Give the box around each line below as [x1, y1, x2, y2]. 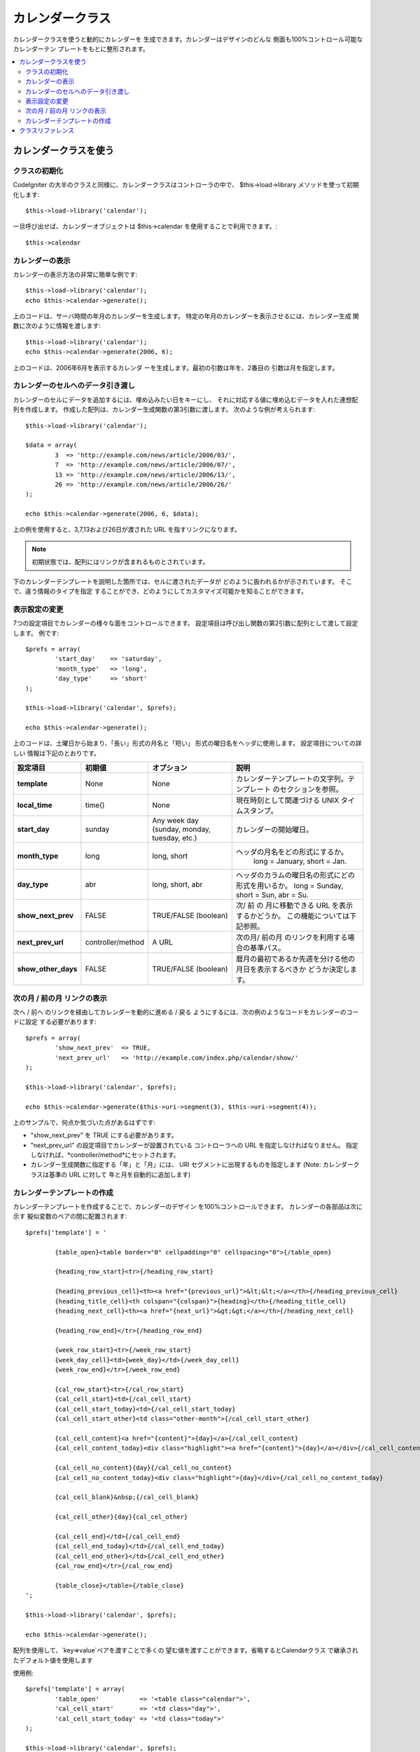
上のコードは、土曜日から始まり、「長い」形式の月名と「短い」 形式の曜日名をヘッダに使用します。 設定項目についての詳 [13, 739, 362, 748]
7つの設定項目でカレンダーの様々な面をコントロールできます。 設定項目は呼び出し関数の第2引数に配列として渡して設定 [13, 619, 358, 627]
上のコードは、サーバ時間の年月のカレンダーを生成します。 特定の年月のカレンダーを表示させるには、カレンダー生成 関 [13, 312, 360, 320]
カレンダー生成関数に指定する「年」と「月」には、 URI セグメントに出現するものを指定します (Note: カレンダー [30, 1161, 353, 1169]
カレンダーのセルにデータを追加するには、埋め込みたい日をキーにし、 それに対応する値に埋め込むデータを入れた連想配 [13, 395, 358, 404]
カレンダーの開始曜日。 [235, 825, 314, 835]
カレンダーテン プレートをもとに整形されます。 [13, 44, 150, 53]
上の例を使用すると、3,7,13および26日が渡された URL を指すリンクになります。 [13, 526, 241, 534]
